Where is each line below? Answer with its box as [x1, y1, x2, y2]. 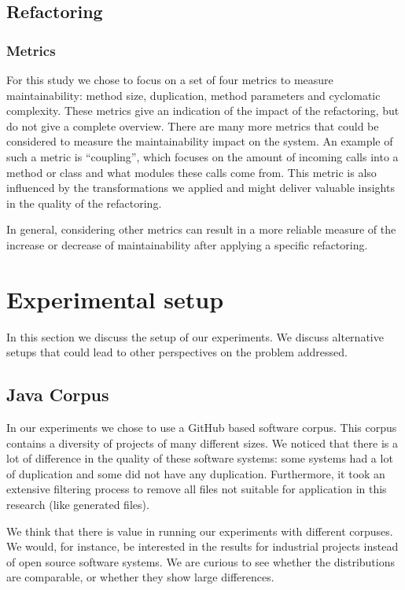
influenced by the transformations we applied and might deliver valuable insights [6, 179, 395, 196]
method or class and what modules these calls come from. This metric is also [6, 164, 377, 180]
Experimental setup [6, 282, 224, 315]
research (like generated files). [6, 496, 149, 513]
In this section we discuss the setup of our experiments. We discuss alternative [6, 328, 384, 345]
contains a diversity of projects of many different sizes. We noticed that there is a [6, 434, 398, 451]
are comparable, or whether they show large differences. [6, 569, 274, 585]
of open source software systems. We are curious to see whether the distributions [6, 553, 395, 570]
